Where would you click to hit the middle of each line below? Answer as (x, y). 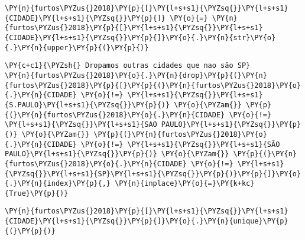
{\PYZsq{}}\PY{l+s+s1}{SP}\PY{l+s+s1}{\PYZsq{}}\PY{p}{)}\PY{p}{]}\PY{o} (153, 174)
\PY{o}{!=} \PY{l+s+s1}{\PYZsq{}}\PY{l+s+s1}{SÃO (180, 144)
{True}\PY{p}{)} (37, 193)
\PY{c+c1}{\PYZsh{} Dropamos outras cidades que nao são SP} (128, 66)
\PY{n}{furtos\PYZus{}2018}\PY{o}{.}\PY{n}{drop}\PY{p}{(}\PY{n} (136, 75)
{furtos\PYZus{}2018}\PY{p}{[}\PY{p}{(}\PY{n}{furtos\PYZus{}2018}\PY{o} (153, 85)
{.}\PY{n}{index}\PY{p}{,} (58, 184)
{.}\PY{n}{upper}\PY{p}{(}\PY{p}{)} (77, 47)
